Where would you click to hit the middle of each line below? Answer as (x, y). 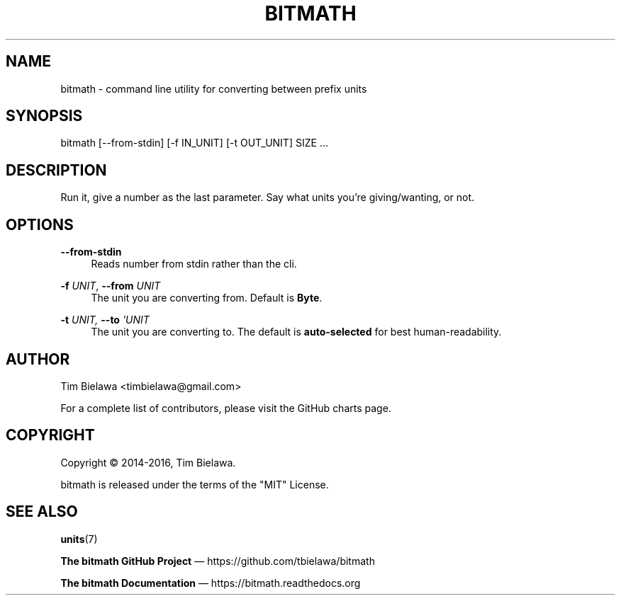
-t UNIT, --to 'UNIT (105, 320)
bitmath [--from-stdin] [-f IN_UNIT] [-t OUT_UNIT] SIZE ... (194, 143)
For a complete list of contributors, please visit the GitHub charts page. (226, 408)
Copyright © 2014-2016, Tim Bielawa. (148, 462)
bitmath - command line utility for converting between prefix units (214, 88)
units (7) (79, 539)
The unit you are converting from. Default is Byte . (207, 298)
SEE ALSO (42, 512)
